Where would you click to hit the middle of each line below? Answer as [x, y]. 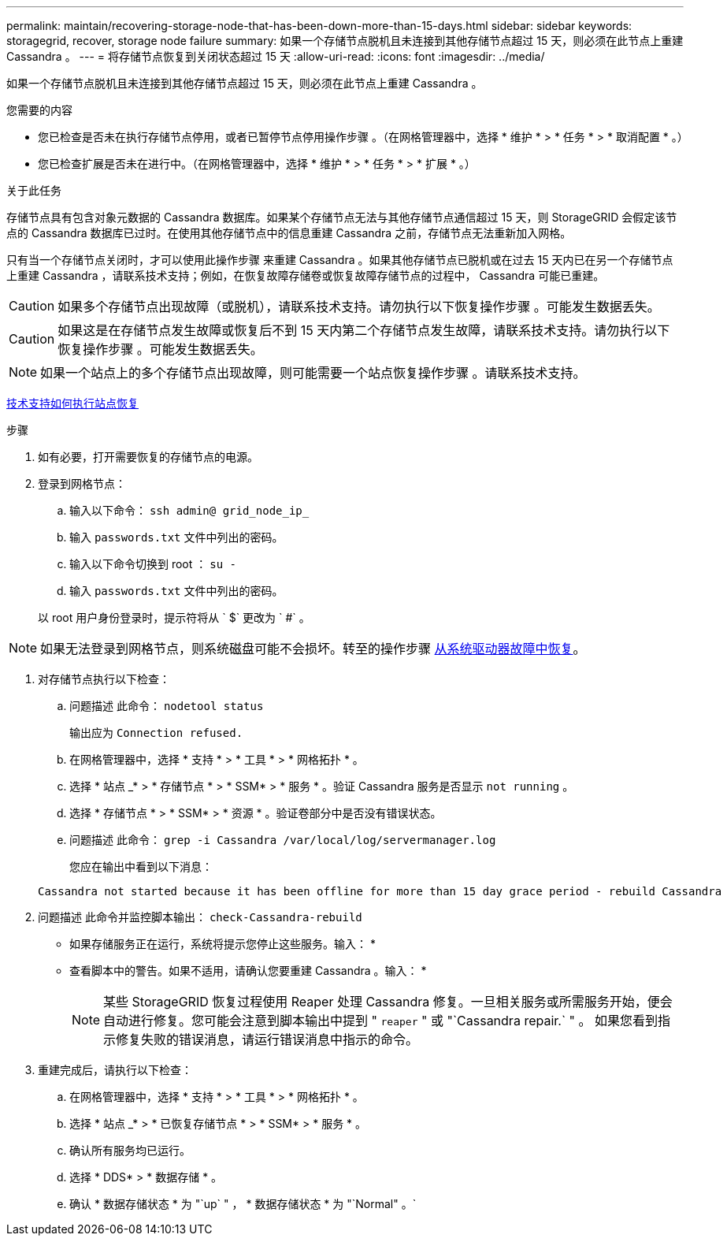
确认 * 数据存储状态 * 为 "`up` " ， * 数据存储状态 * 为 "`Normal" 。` [243, 1204]
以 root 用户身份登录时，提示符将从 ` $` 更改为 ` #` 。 [174, 617]
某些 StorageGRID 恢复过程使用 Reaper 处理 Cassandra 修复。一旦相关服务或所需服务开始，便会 [388, 1002]
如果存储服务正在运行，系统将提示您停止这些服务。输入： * [223, 944]
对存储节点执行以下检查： [104, 679]
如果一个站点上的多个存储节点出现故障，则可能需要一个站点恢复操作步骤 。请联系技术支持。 [313, 373]
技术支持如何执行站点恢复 [72, 403]
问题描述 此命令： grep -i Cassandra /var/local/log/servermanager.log [283, 840]
